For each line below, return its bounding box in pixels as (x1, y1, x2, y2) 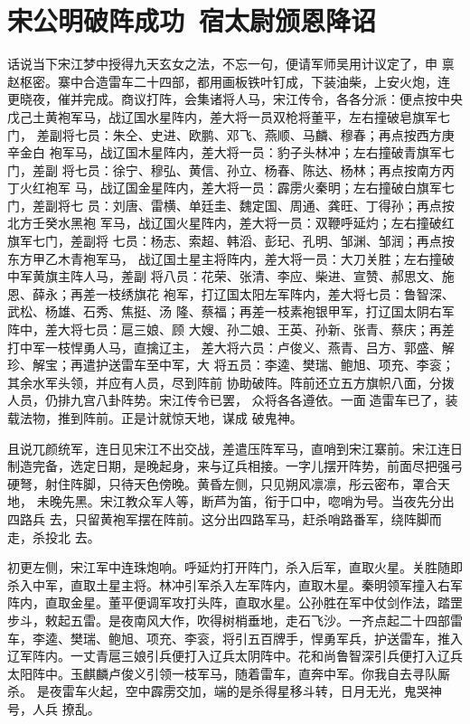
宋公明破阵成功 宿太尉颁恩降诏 (7, 2, 377, 39)
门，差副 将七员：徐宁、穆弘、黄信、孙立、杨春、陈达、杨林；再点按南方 (7, 160, 442, 179)
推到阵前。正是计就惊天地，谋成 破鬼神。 (57, 409, 303, 427)
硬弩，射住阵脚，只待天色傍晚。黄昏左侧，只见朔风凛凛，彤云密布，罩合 (7, 474, 437, 493)
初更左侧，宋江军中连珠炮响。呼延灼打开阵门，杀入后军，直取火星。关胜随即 (7, 558, 463, 577)
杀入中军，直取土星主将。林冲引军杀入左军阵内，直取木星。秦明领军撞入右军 (7, 575, 463, 594)
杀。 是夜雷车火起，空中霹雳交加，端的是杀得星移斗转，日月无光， (7, 682, 404, 700)
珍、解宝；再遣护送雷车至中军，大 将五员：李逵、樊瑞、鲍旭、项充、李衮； (7, 355, 455, 374)
